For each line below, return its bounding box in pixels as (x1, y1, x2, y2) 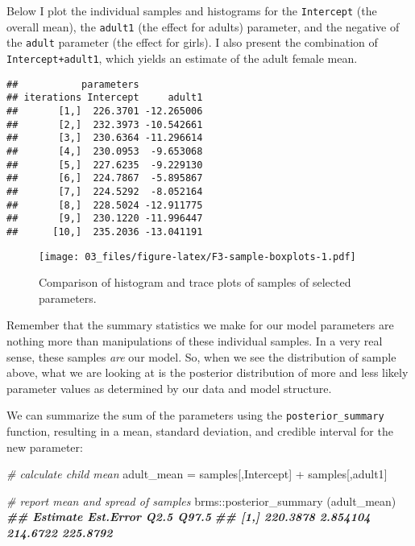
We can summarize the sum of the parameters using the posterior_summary (6, 407, 384, 424)
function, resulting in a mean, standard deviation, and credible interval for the (6, 422, 393, 439)
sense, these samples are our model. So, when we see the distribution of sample (6, 348, 396, 365)
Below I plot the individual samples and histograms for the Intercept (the (6, 2, 377, 19)
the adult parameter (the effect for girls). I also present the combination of (6, 34, 378, 51)
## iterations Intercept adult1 (6, 92, 203, 104)
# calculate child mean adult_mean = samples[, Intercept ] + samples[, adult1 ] (6, 465, 388, 482)
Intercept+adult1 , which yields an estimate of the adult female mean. (6, 49, 358, 66)
